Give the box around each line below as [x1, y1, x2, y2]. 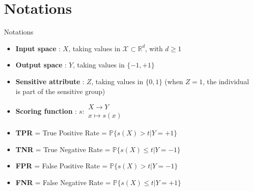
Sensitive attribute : [15, 76, 84, 86]
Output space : [15, 60, 67, 70]
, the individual [203, 76, 249, 86]
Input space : [15, 43, 61, 53]
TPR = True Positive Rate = [15, 127, 107, 138]
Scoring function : [15, 106, 77, 116]
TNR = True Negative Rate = [15, 144, 110, 154]
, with [145, 43, 163, 53]
